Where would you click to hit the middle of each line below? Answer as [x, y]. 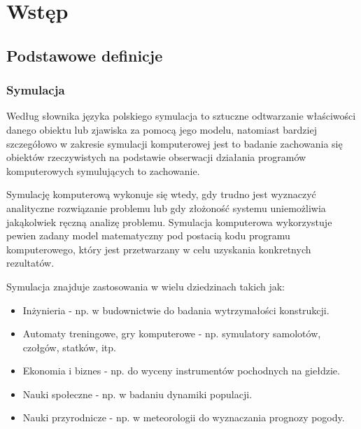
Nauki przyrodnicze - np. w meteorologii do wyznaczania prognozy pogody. [184, 417]
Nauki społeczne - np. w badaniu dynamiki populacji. [137, 394]
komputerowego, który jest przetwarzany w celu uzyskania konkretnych [159, 249]
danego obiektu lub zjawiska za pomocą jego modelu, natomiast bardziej [162, 129]
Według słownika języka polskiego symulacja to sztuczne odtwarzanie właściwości [181, 116]
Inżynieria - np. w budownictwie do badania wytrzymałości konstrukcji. [176, 310]
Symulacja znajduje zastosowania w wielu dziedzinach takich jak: [146, 286]
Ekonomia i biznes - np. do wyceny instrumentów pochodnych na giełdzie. [181, 371]
